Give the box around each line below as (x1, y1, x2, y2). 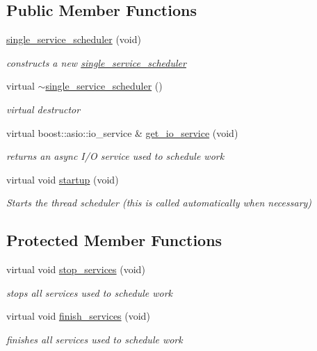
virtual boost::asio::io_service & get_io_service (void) (6, 125, 238, 140)
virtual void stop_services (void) (6, 262, 145, 277)
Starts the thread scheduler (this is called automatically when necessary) (6, 195, 312, 210)
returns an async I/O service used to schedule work (6, 149, 225, 163)
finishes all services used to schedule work (6, 332, 183, 346)
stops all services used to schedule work (6, 285, 173, 300)
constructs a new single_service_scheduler (6, 55, 186, 70)
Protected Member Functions (6, 229, 222, 251)
